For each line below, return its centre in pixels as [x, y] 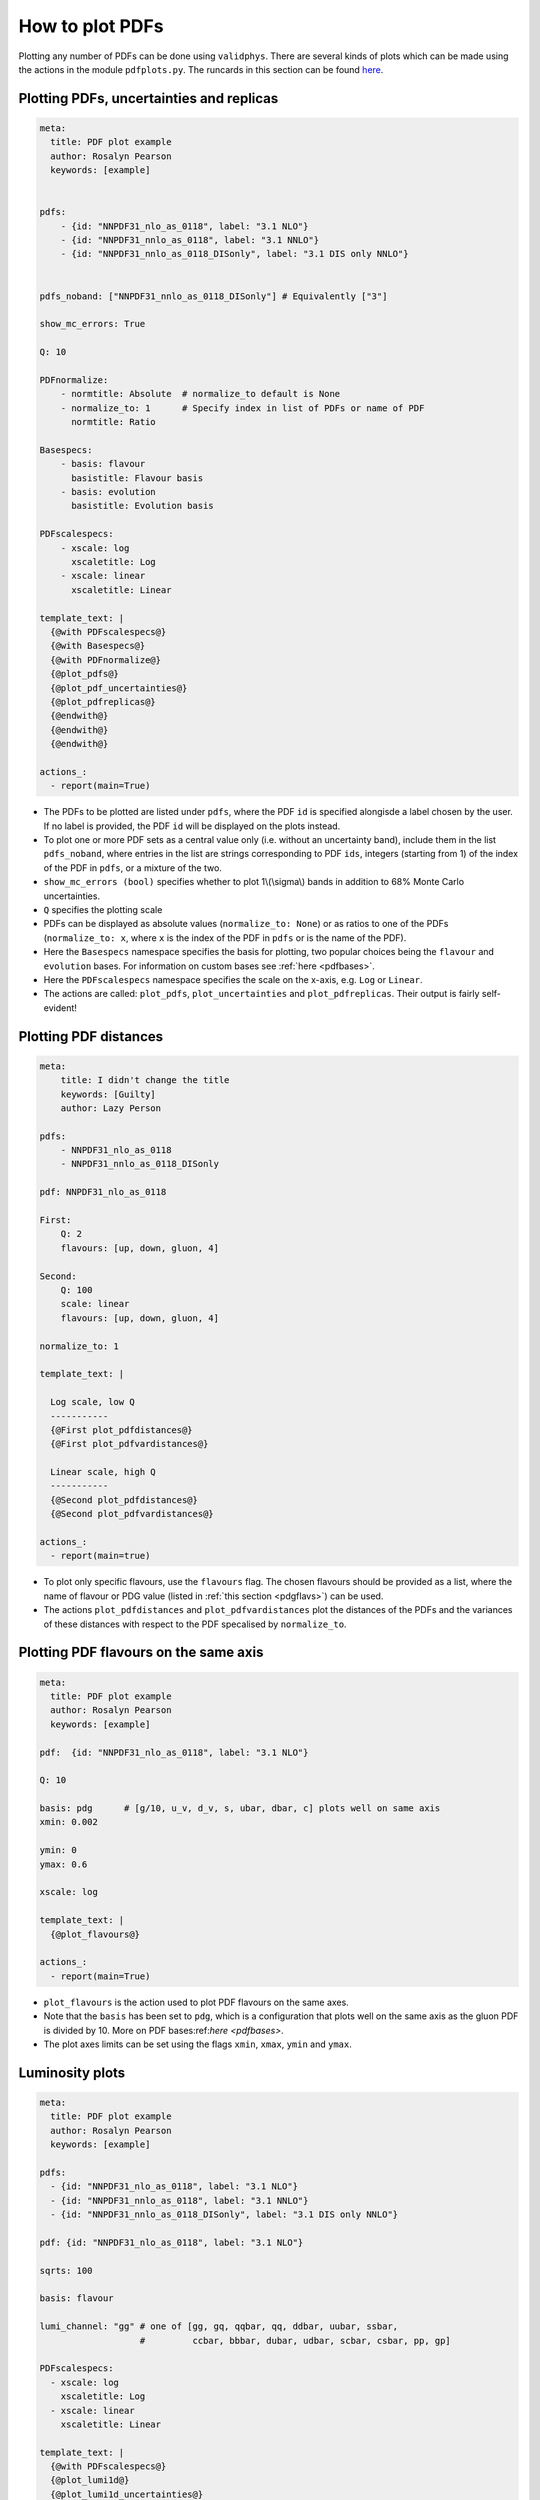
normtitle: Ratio [114, 422]
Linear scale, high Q [103, 1472]
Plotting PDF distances [91, 1036]
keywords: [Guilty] [108, 1094]
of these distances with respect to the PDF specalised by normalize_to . [195, 1624]
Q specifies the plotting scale [103, 910]
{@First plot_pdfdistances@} [122, 1429]
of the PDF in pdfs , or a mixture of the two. [132, 867]
